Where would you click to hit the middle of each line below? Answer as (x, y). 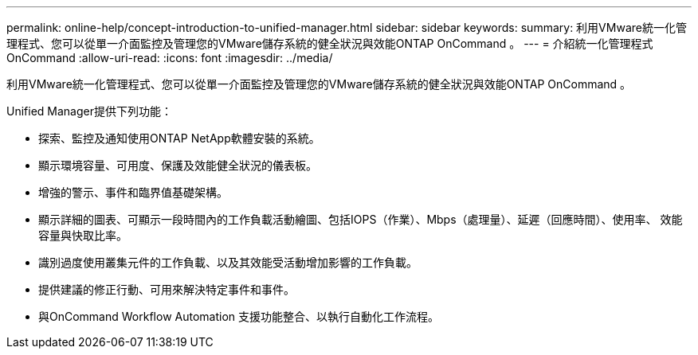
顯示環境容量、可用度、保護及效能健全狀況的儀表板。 (178, 165)
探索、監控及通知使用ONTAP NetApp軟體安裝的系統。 (179, 138)
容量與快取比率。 (83, 235)
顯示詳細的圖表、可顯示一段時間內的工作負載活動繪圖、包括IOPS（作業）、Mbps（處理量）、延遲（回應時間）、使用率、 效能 (361, 219)
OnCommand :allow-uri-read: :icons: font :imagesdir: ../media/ (170, 58)
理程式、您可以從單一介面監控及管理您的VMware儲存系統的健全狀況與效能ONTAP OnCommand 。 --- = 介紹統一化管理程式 (330, 43)
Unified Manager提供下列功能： (89, 111)
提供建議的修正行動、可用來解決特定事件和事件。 (167, 289)
